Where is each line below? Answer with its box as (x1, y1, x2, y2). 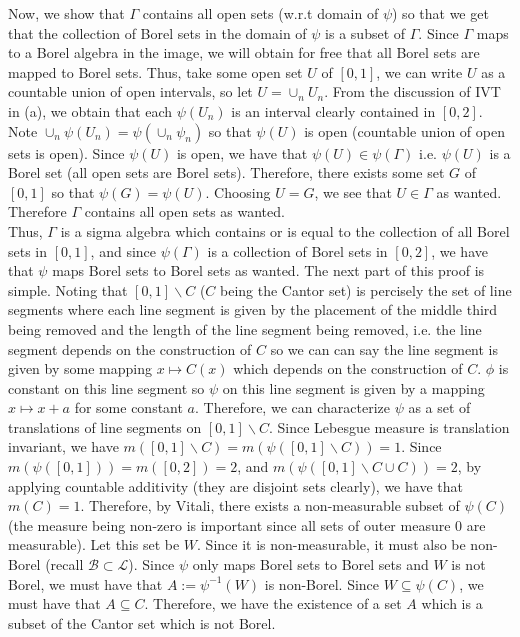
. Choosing (205, 181, 271, 202)
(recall (45, 554, 84, 575)
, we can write (376, 61, 463, 82)
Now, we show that (8, 3, 125, 23)
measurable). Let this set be (8, 534, 180, 555)
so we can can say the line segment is (270, 338, 499, 359)
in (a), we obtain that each (8, 100, 173, 121)
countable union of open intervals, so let (8, 81, 253, 102)
